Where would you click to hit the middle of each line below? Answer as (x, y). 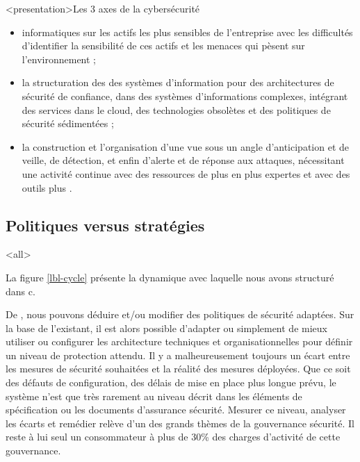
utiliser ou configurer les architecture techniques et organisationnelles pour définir (179, 341)
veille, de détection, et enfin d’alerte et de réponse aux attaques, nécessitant (183, 160)
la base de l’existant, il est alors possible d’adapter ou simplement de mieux (166, 328)
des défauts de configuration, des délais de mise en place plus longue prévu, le (171, 382)
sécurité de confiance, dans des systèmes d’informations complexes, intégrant (185, 96)
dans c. (21, 291)
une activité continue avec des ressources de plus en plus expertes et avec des (186, 173)
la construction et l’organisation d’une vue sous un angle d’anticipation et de (185, 146)
